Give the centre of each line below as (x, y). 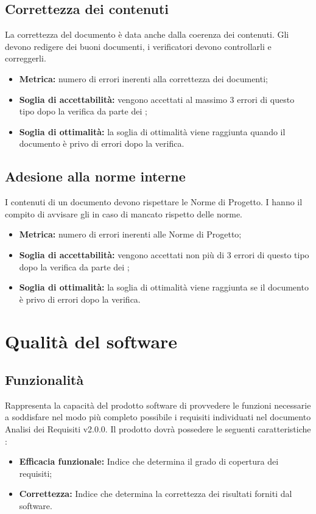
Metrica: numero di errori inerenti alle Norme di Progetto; (130, 234)
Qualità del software (91, 341)
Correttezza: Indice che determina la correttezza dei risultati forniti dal (156, 494)
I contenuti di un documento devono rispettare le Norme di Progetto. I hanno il (154, 202)
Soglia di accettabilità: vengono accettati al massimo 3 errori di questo (157, 99)
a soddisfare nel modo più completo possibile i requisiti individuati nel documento (158, 417)
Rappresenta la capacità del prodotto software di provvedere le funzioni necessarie (158, 405)
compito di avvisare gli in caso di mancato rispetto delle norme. (124, 213)
